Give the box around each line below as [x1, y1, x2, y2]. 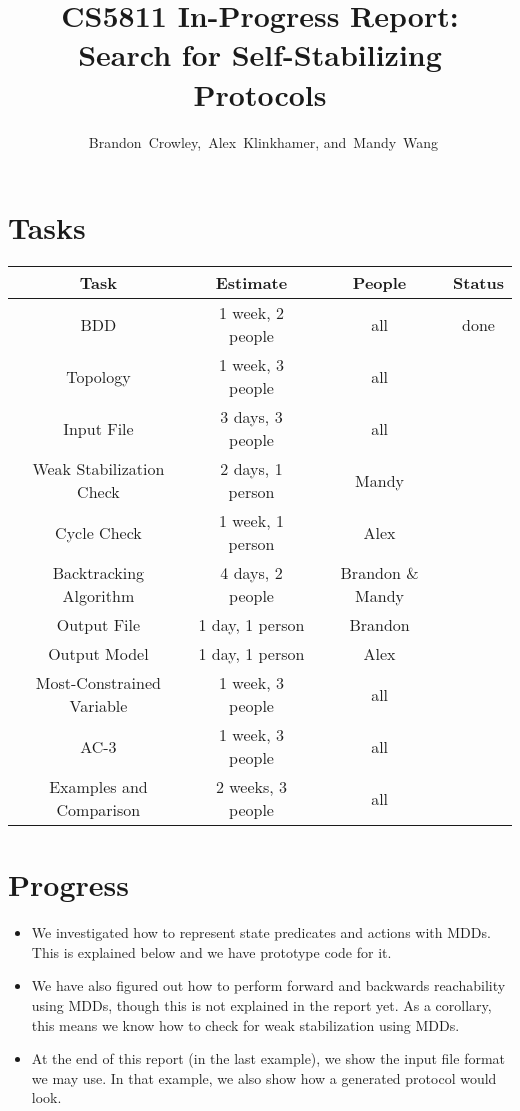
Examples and [49, 775, 148, 799]
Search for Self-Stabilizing [78, 34, 442, 75]
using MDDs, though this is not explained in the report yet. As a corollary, [31, 994, 492, 1015]
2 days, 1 [220, 457, 283, 481]
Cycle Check [55, 520, 142, 544]
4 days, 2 [220, 561, 283, 585]
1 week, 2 [219, 301, 284, 325]
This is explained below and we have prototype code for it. [31, 941, 392, 962]
